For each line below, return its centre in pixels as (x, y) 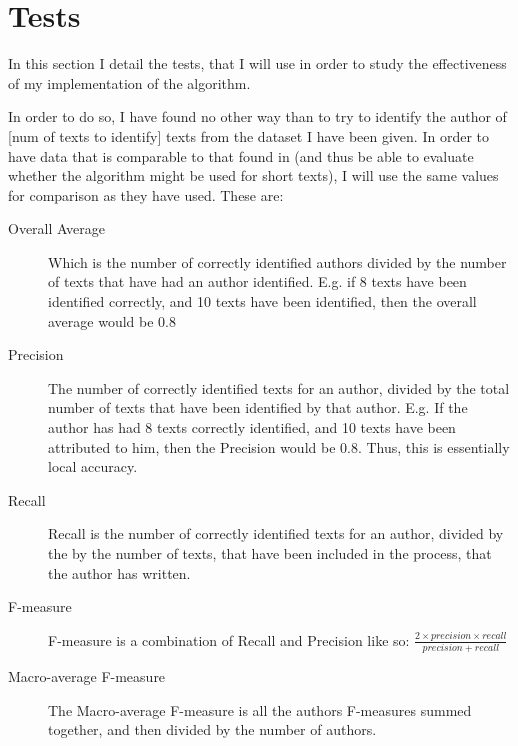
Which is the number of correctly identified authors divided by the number (277, 261)
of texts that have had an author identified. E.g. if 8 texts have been (257, 281)
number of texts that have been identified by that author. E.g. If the (258, 407)
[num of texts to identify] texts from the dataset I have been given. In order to (248, 135)
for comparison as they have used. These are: (146, 194)
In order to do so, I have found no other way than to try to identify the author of (257, 116)
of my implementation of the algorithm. (129, 82)
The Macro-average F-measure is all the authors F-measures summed (260, 709)
